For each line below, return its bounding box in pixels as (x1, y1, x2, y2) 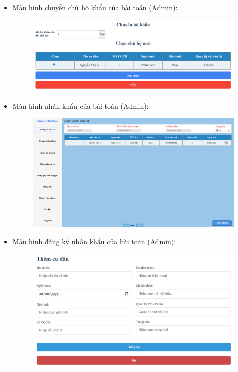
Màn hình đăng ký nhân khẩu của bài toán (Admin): (12, 236, 176, 246)
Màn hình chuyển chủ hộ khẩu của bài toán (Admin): (12, 2, 178, 12)
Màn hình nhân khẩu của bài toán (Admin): (12, 100, 149, 111)
